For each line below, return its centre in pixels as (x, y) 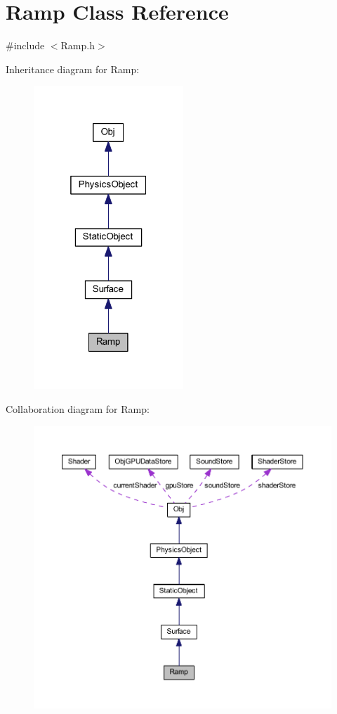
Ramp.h (78, 45)
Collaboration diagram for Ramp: (78, 409)
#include (25, 45)
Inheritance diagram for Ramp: (73, 69)
